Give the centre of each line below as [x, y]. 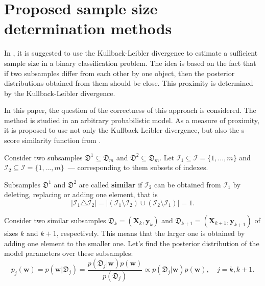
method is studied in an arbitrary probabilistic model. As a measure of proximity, [132, 120]
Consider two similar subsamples [55, 220]
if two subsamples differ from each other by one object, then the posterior [119, 73]
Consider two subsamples [43, 157]
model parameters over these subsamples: [69, 253]
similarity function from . [62, 140]
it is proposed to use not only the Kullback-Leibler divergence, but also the [122, 130]
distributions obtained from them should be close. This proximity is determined [129, 83]
